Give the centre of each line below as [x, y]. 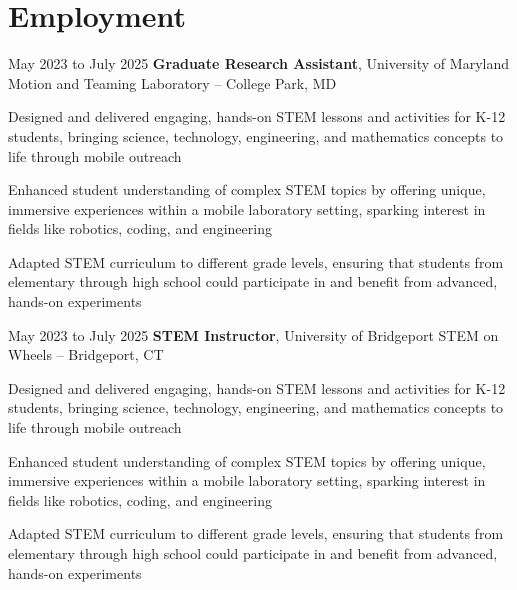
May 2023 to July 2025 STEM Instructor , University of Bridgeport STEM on [253, 334]
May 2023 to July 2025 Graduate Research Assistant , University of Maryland [258, 63]
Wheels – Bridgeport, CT [86, 354]
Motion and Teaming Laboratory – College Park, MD [172, 82]
